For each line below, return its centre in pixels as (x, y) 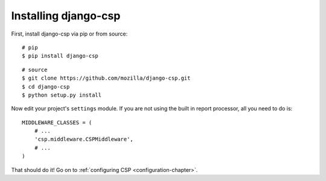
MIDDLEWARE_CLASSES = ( (57, 122)
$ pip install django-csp (60, 56)
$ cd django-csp (46, 87)
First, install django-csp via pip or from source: (69, 34)
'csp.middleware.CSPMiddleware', (84, 139)
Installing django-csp (66, 16)
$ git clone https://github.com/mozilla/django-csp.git (106, 78)
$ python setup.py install (62, 95)
